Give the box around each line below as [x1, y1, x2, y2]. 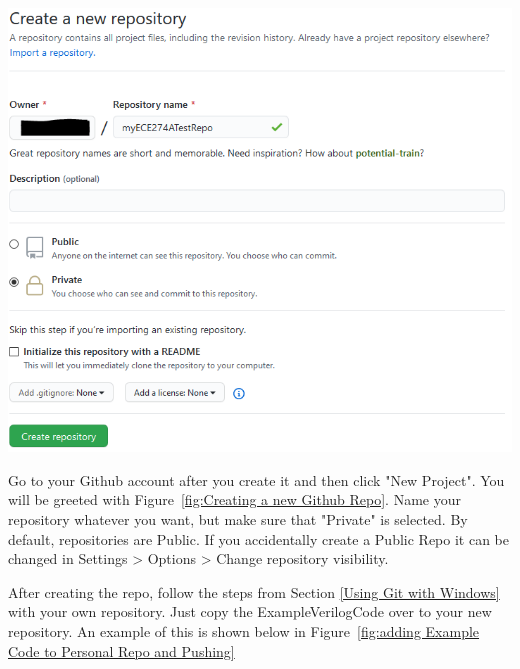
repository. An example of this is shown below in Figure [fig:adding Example [8, 620, 480, 641]
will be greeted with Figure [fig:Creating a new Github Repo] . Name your [8, 489, 461, 510]
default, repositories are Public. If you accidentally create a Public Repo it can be [8, 528, 510, 549]
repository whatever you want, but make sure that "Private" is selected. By [8, 508, 468, 529]
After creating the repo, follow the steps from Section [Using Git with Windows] [8, 581, 500, 602]
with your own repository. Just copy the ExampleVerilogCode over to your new [8, 601, 492, 622]
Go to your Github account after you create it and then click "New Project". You [8, 469, 505, 490]
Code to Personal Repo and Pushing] [8, 640, 235, 661]
